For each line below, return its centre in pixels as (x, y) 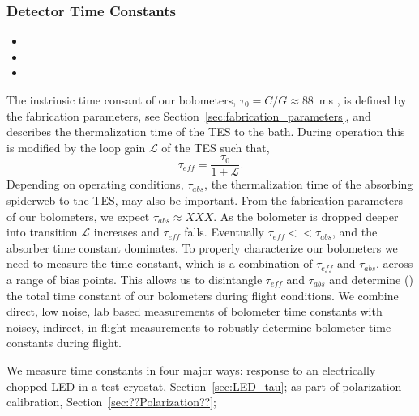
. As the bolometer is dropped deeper (306, 216)
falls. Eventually (224, 232)
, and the (355, 232)
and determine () (371, 279)
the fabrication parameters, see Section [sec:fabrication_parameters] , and (189, 115)
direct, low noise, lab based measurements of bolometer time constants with (195, 311)
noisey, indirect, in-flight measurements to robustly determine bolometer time (199, 327)
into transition (42, 232)
